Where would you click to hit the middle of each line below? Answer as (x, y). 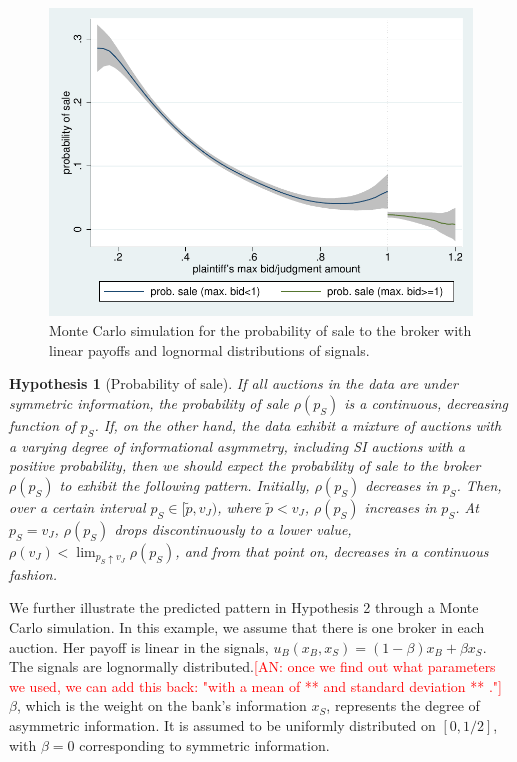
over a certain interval (77, 506)
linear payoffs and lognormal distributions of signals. (209, 349)
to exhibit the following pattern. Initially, (184, 484)
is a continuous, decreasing (426, 402)
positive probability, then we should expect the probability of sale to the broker (245, 465)
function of (42, 424)
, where (239, 506)
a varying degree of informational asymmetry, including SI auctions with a (237, 445)
